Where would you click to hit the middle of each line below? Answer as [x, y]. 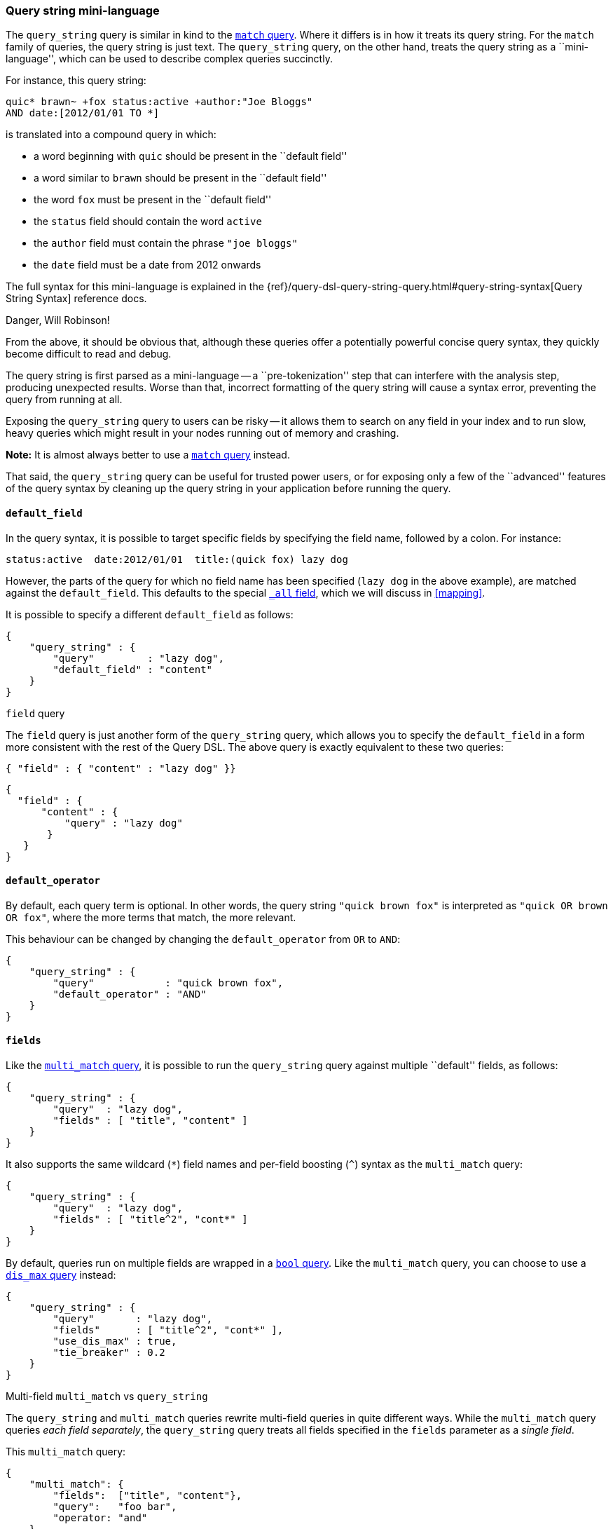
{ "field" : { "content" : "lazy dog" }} [121, 768]
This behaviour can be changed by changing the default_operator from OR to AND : [203, 939]
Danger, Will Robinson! [58, 320]
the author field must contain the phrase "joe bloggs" [166, 243]
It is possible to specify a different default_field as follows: [150, 614]
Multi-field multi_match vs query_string [107, 1397]
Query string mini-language [83, 11]
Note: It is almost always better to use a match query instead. [148, 455]
